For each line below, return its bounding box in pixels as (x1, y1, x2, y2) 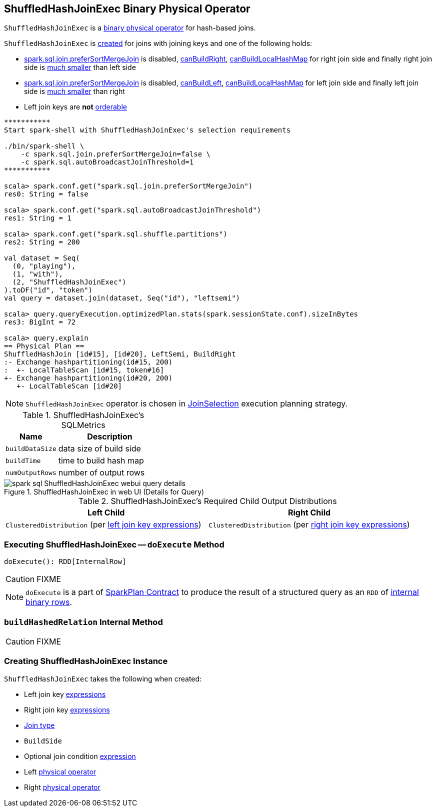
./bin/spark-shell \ (4, 142, 84, 150)
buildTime (5, 456, 41, 464)
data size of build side (58, 443, 141, 454)
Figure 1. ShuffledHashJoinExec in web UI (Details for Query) (4, 487, 204, 496)
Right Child (287, 507, 331, 518)
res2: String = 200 (4, 238, 80, 246)
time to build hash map (58, 455, 144, 466)
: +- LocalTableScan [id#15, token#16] (4, 366, 164, 374)
